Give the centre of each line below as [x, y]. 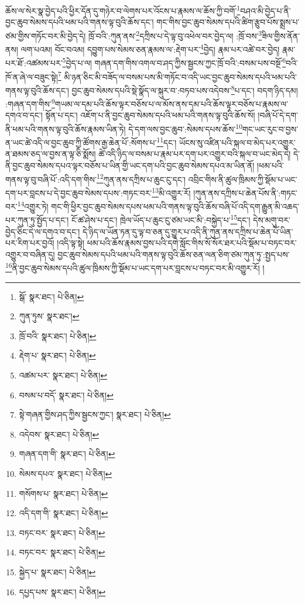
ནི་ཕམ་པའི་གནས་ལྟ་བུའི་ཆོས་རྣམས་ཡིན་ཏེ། [66, 129]
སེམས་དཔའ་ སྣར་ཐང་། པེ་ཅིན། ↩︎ [66, 473]
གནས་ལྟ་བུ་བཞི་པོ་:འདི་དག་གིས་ [51, 179]
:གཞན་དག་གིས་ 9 [30, 103]
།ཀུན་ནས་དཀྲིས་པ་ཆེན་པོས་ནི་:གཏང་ [246, 192]
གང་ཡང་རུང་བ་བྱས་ [270, 129]
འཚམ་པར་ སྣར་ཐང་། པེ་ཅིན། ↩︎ [63, 375]
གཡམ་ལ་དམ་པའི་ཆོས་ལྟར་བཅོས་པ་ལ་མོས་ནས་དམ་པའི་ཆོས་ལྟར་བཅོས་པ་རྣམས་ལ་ [172, 103]
